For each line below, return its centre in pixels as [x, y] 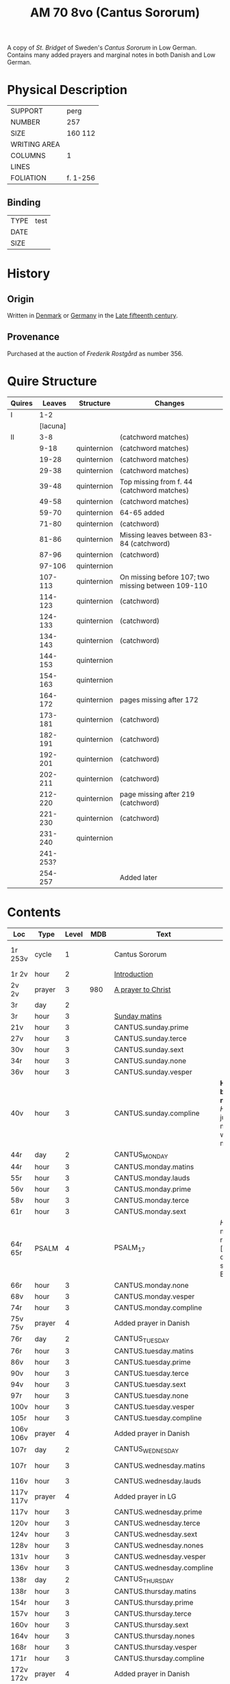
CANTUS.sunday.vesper [153, 1071]
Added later [138, 877]
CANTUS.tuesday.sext [150, 1384]
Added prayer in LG [145, 1497]
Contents [34, 912]
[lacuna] [53, 426]
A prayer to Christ [142, 989]
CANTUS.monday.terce [152, 1200]
